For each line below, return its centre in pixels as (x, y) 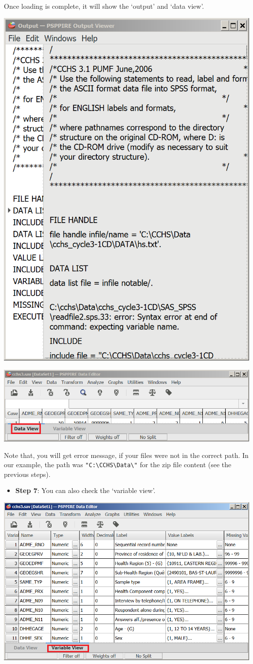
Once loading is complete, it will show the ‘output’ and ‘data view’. (104, 6)
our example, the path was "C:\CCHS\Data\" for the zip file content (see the (118, 465)
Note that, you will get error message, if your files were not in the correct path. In (126, 455)
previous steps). (27, 474)
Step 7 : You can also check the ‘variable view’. (85, 490)
